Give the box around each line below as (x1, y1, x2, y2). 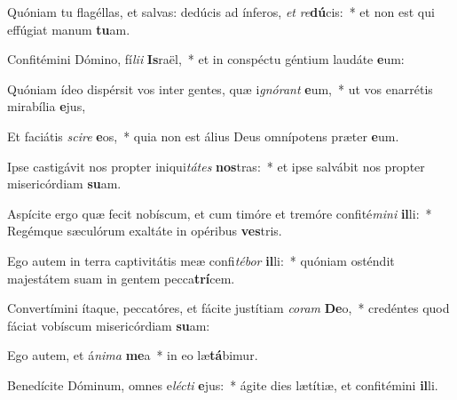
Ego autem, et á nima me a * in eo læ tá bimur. (7, 346, 258, 364)
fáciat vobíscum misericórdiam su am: (7, 316, 210, 334)
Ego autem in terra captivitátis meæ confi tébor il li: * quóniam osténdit (7, 251, 395, 269)
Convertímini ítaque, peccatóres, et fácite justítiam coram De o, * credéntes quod (7, 299, 450, 317)
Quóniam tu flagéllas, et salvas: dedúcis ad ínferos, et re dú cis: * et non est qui (7, 3, 435, 20)
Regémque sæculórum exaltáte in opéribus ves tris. (7, 221, 282, 240)
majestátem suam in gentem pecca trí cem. (7, 268, 235, 287)
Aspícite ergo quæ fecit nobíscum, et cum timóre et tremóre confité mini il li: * (7, 204, 432, 222)
